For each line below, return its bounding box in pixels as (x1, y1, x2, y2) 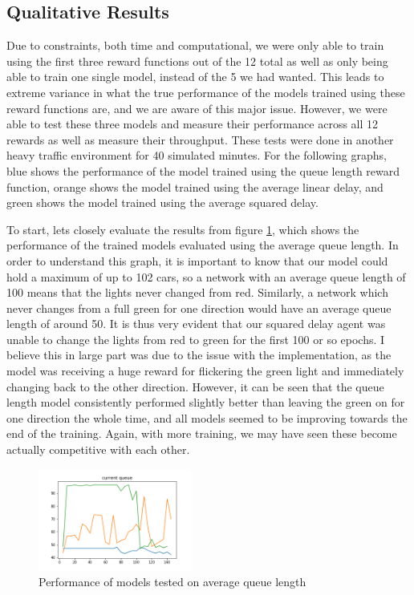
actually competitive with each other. (6, 441, 190, 458)
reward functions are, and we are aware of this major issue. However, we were (6, 99, 388, 116)
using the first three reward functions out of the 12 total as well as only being (6, 52, 388, 69)
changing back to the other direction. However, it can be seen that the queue (6, 378, 384, 395)
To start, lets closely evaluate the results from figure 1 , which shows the (6, 221, 359, 237)
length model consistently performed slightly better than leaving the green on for (6, 394, 405, 411)
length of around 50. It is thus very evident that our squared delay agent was (6, 315, 386, 332)
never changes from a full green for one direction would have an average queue (6, 299, 392, 316)
